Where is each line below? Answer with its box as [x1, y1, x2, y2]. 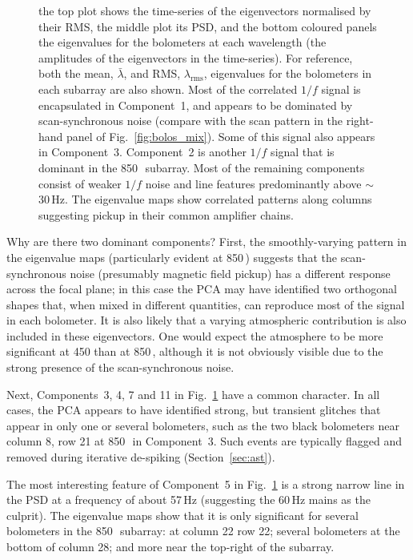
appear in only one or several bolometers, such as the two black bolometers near [6, 417, 399, 433]
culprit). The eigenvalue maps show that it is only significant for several [6, 506, 359, 523]
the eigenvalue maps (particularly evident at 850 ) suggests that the [6, 248, 337, 265]
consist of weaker [38, 175, 122, 191]
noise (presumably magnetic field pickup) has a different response [70, 264, 391, 281]
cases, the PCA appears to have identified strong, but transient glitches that [6, 401, 381, 418]
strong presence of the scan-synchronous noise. [6, 359, 235, 376]
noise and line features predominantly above [145, 175, 362, 191]
